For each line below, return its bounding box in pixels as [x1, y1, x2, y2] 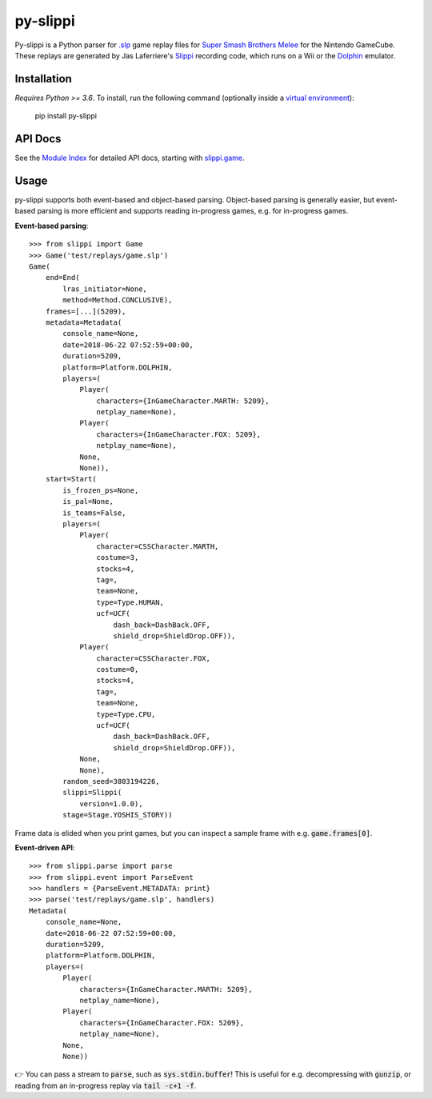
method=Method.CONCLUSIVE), [62, 296, 173, 305]
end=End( [45, 273, 80, 282]
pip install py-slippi [34, 111, 98, 121]
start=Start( [45, 474, 97, 484]
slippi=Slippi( [62, 788, 122, 797]
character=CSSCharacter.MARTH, [96, 542, 219, 551]
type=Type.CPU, [96, 709, 156, 719]
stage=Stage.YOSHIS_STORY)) [62, 810, 173, 820]
